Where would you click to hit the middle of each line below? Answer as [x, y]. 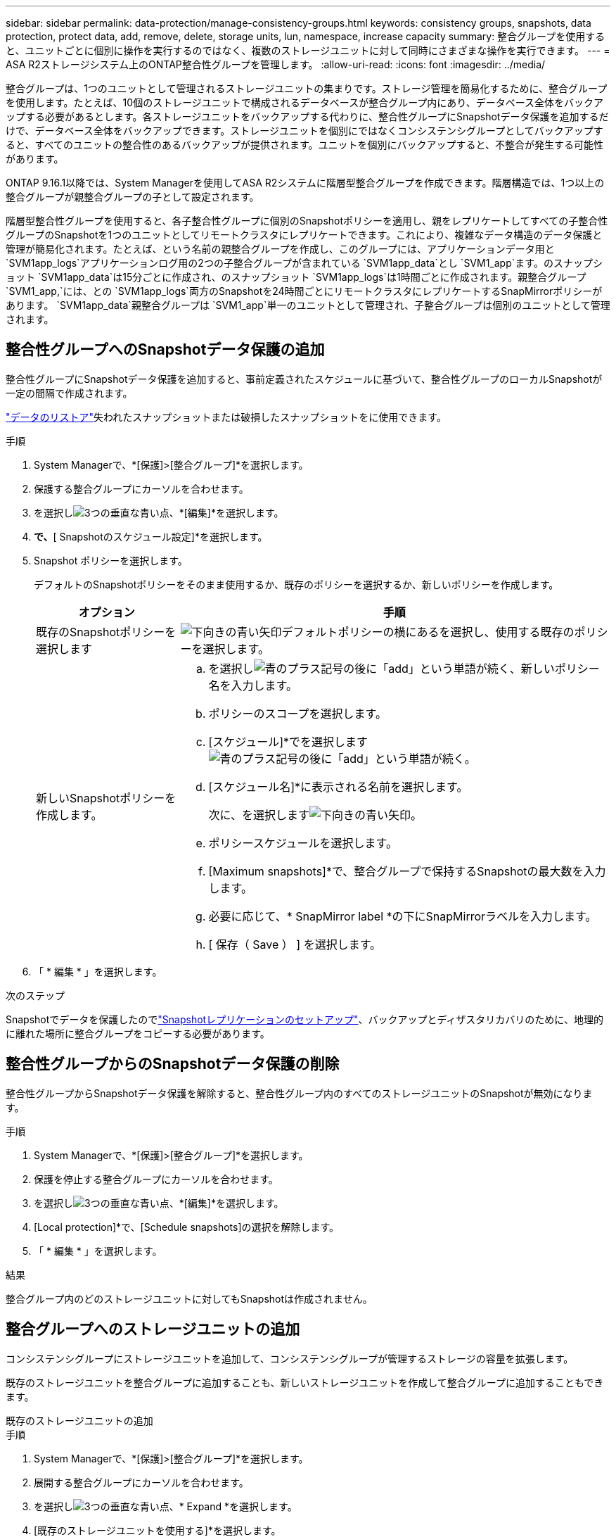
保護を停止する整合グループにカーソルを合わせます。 [156, 1179]
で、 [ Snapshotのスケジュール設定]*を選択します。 [151, 536]
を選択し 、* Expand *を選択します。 [166, 1506]
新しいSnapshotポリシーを [106, 798]
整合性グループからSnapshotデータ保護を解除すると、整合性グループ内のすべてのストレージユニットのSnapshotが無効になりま [299, 1093]
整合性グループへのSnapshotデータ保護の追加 [165, 350]
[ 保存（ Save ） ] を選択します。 [295, 944]
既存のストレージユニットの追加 [79, 1420]
